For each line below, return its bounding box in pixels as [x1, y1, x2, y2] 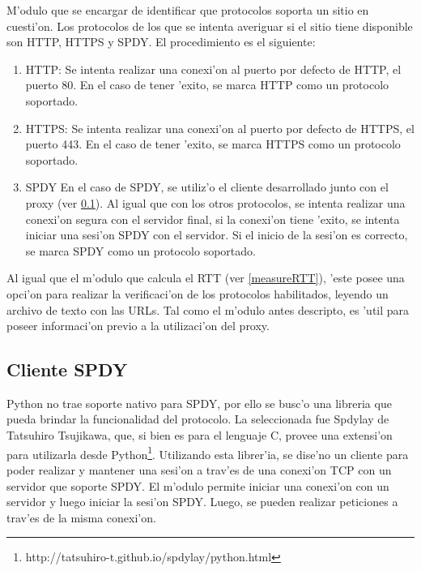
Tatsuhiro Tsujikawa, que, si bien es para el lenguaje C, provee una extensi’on [6, 427, 393, 444]
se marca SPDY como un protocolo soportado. [25, 242, 256, 259]
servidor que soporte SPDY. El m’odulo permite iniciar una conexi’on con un [6, 477, 389, 494]
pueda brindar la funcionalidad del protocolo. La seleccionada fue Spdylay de [6, 410, 389, 427]
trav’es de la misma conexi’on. [6, 509, 156, 526]
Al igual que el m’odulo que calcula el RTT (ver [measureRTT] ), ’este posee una [6, 269, 405, 286]
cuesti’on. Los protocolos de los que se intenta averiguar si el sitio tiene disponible [6, 17, 413, 34]
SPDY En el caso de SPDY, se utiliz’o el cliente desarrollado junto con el [25, 178, 389, 195]
